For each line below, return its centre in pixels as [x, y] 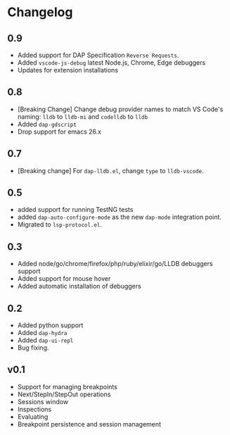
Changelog [40, 12]
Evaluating [33, 417]
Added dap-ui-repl [45, 340]
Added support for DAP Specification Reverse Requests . [98, 55]
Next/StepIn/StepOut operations [64, 394]
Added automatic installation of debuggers [79, 286]
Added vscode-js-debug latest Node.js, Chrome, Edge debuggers [111, 63]
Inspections [34, 409]
